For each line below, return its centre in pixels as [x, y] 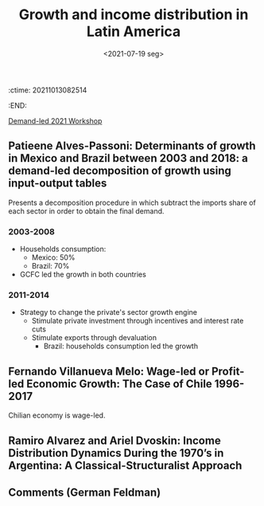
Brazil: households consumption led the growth [121, 346]
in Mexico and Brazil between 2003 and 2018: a [128, 158]
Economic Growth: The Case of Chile [119, 384]
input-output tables [58, 184]
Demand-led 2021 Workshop [55, 120]
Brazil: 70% [50, 266]
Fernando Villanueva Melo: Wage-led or [109, 371]
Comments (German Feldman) [85, 492]
